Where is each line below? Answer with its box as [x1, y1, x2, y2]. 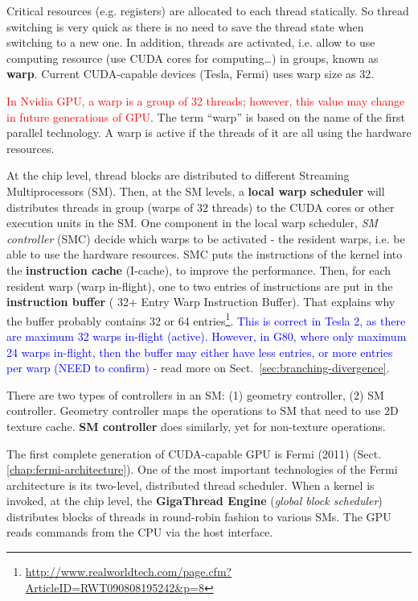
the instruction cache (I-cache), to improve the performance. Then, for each [6, 261, 391, 278]
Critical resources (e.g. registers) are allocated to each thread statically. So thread [6, 2, 409, 19]
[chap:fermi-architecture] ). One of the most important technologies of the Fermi [6, 461, 398, 478]
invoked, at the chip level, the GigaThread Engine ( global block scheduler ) [6, 492, 383, 509]
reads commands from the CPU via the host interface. [6, 524, 273, 541]
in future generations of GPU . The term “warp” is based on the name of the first [6, 108, 405, 125]
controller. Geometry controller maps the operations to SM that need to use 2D [6, 402, 399, 419]
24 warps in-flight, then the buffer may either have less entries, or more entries [6, 343, 393, 360]
